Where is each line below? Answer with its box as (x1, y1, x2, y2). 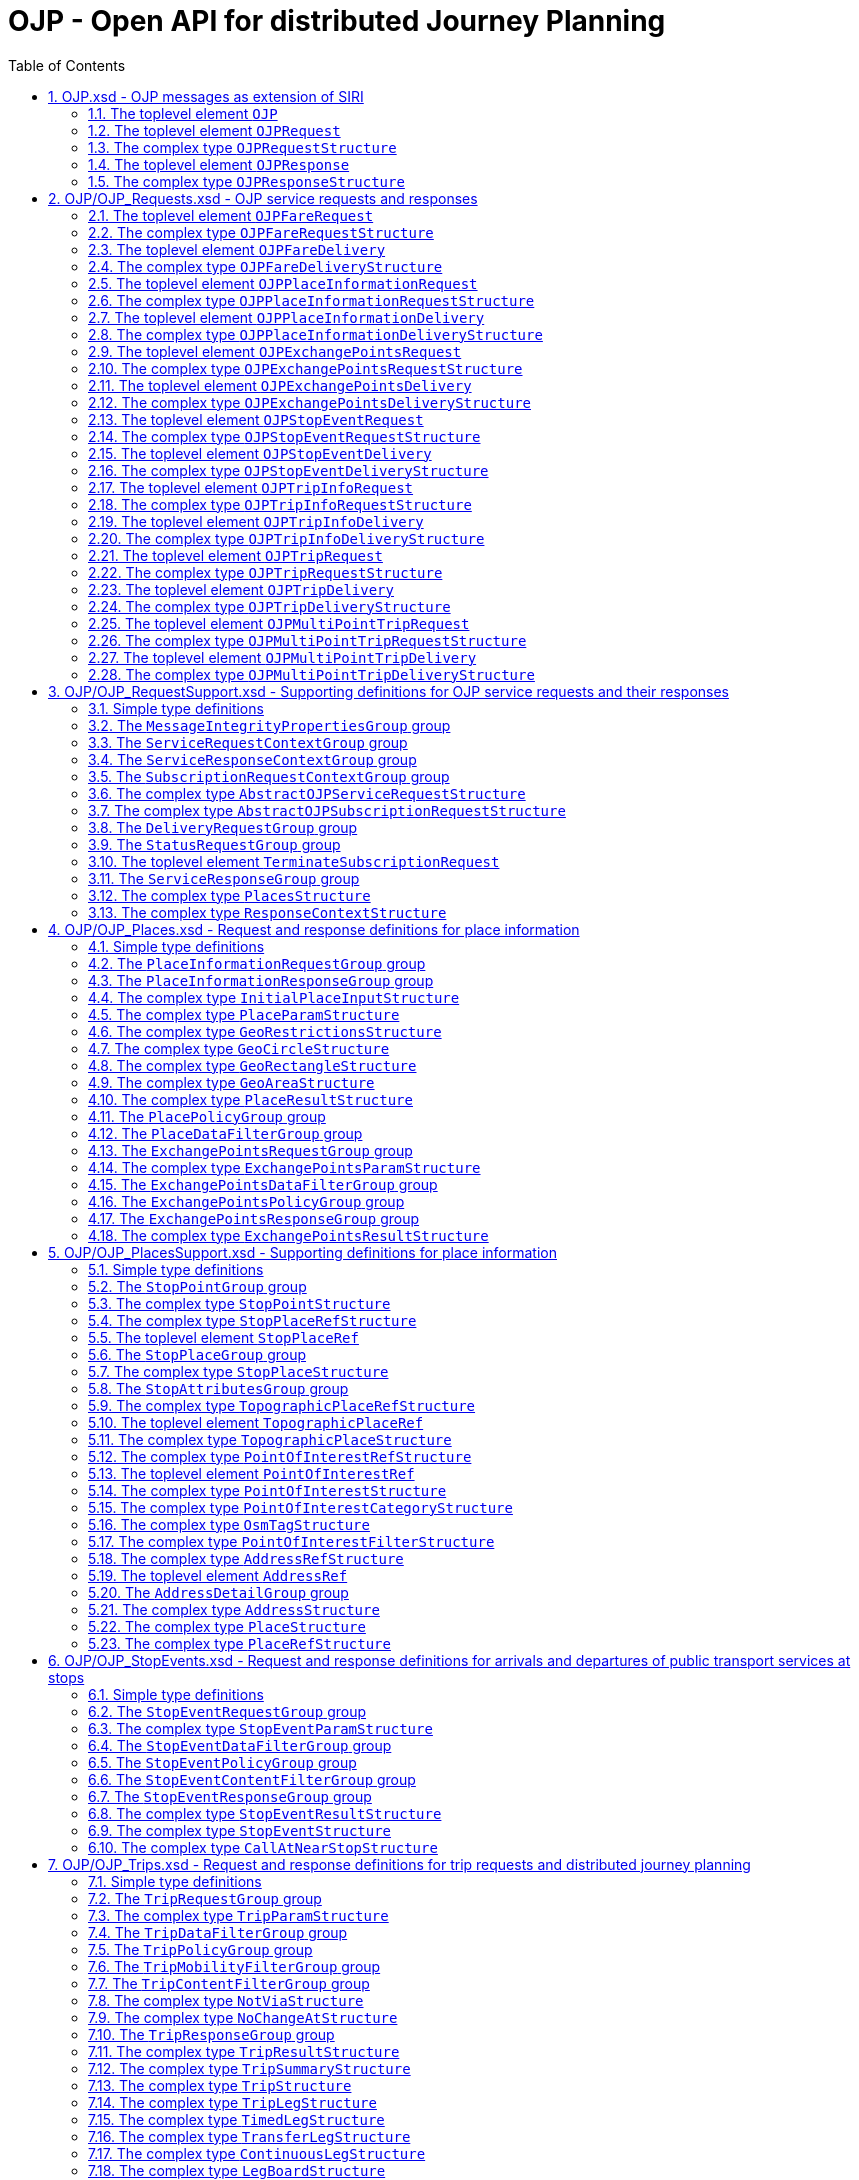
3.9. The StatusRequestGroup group (88, 835, 341, 853)
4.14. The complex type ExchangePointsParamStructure (88, 1158, 481, 1176)
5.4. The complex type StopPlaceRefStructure (88, 1311, 417, 1329)
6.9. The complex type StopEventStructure (88, 1821, 392, 1839)
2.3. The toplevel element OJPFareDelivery (88, 240, 386, 258)
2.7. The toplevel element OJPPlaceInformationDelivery (88, 308, 485, 326)
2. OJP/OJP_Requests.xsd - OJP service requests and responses (48, 189, 478, 207)
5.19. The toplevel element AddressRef (88, 1566, 348, 1584)
